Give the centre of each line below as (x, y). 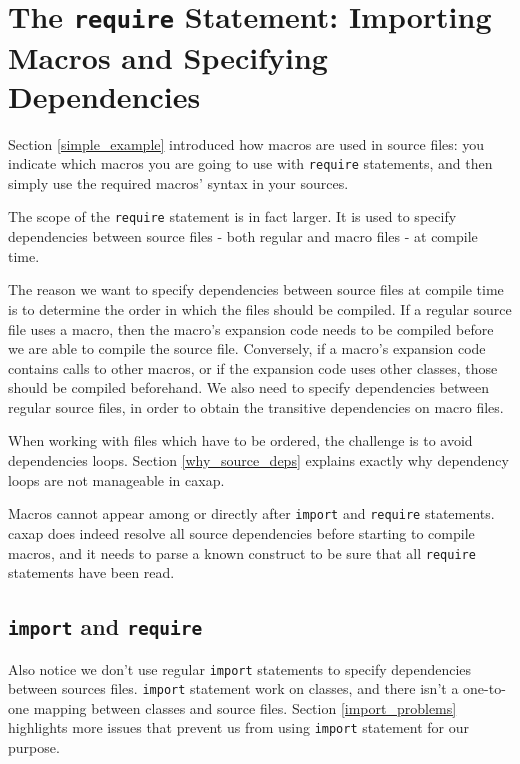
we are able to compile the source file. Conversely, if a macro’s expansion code (247, 348)
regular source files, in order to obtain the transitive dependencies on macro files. (256, 406)
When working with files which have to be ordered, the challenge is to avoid (240, 440)
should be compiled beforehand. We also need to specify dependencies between (249, 387)
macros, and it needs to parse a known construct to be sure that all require (242, 552)
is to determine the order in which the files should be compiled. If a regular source (260, 308)
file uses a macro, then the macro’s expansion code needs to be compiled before (251, 328)
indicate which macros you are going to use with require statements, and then (250, 163)
